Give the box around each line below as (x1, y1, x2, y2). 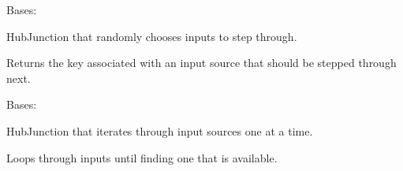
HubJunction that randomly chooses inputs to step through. (6, 28, 297, 44)
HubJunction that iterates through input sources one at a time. (6, 122, 313, 139)
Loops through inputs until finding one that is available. (6, 149, 278, 165)
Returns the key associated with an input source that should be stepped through (6, 54, 397, 71)
